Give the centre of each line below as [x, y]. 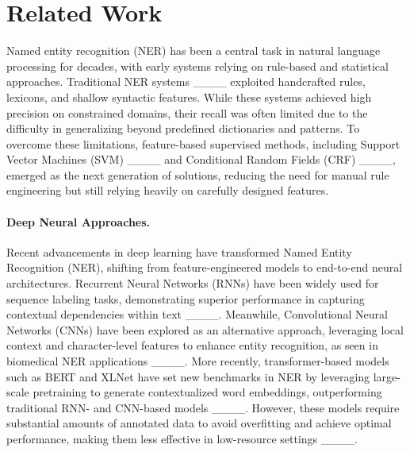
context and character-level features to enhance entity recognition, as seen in [192, 345]
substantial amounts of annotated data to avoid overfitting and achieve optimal [199, 423]
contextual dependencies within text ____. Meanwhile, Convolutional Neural [197, 314]
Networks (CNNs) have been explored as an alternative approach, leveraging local [205, 329]
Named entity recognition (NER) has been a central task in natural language [194, 50]
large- [387, 376]
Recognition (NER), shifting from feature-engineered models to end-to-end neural [205, 267]
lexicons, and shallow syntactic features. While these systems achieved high [189, 97]
